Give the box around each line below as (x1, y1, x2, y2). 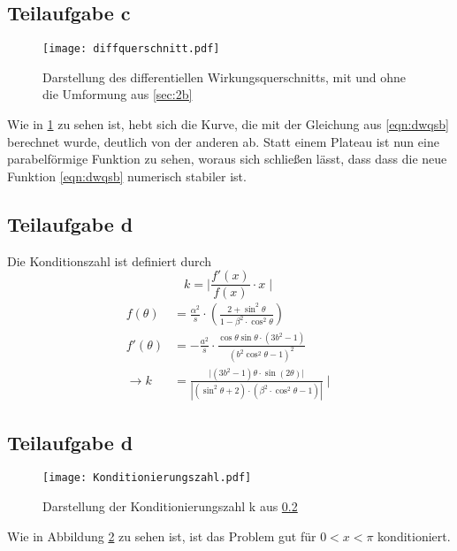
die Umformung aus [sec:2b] (42, 85, 193, 103)
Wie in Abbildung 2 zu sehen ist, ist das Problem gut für (7, 526, 316, 545)
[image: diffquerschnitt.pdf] (42, 42, 220, 56)
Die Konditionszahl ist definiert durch (7, 251, 212, 270)
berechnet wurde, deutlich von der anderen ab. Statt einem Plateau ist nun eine (7, 132, 439, 150)
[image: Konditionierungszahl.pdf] (42, 471, 252, 485)
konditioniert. (377, 526, 451, 545)
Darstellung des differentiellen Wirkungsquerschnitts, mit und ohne (42, 67, 407, 86)
